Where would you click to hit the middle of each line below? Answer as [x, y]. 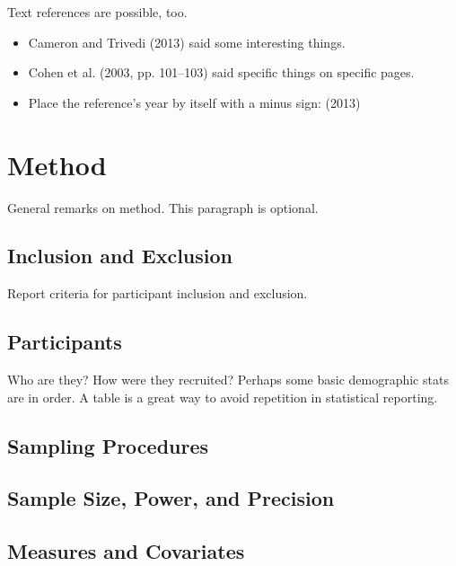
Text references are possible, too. [97, 12]
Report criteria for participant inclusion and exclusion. [158, 293]
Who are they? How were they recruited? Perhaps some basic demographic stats [228, 380]
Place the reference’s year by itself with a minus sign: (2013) [194, 102]
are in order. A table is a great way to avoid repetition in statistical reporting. [223, 397]
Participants [65, 342]
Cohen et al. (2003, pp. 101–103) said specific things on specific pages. [221, 72]
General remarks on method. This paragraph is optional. [163, 207]
